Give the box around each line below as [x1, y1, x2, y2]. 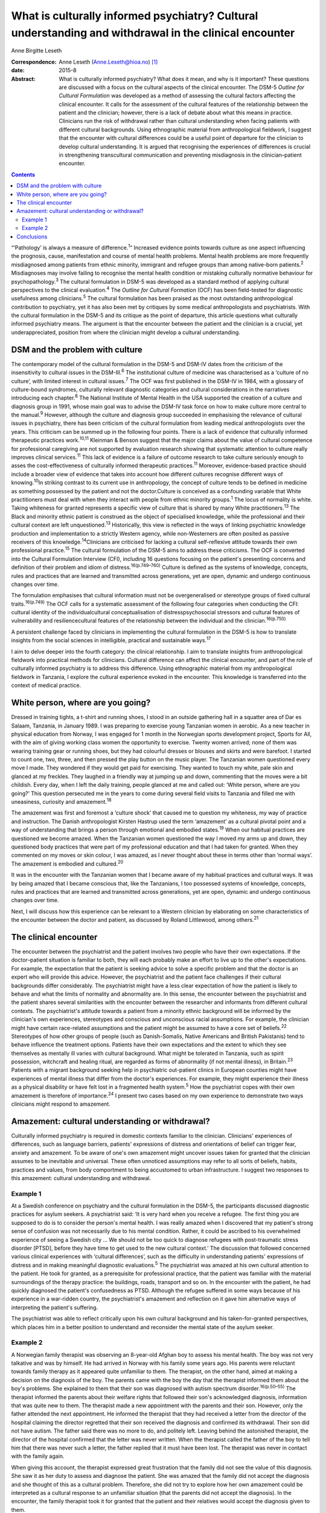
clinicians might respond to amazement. [11, 1100, 111, 1108]
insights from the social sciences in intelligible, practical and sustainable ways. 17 [11, 635, 211, 644]
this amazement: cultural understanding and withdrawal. [11, 1174, 151, 1181]
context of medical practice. [11, 681, 81, 689]
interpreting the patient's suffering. [11, 1304, 98, 1311]
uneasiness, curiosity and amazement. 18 [11, 797, 112, 806]
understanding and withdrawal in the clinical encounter [11, 26, 295, 39]
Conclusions [16, 233, 48, 240]
